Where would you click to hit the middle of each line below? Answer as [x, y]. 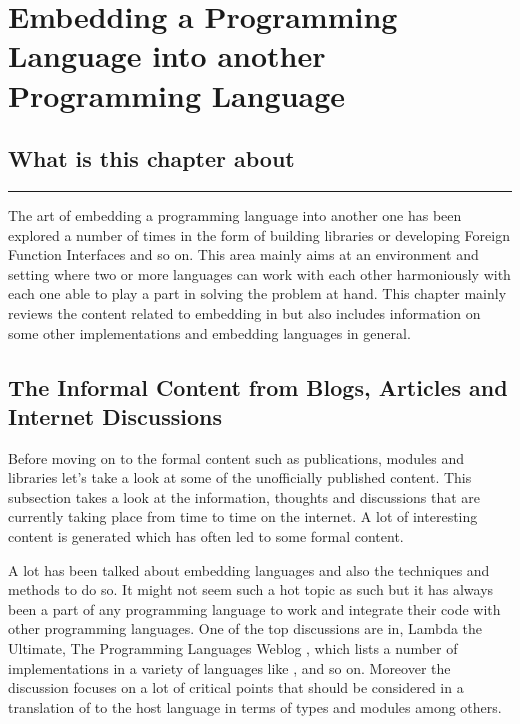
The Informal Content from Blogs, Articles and [258, 386]
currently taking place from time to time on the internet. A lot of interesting [243, 516]
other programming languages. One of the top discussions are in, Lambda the [245, 628]
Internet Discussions [115, 415]
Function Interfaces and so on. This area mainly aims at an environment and [243, 254]
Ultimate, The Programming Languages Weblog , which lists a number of [233, 648]
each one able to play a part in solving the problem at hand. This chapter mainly [257, 293]
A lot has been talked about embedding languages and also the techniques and [249, 569]
